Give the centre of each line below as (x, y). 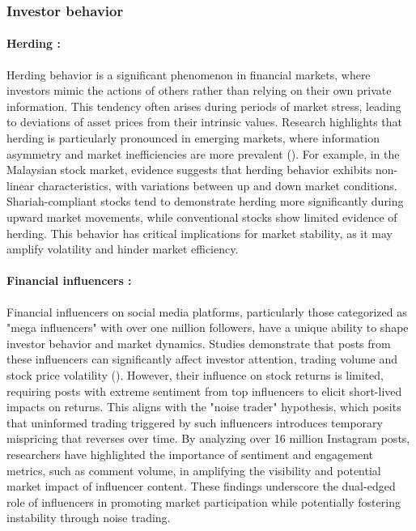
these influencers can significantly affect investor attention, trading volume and (202, 359)
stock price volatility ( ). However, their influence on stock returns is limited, (195, 374)
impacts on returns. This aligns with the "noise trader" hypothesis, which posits (204, 407)
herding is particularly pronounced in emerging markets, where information (193, 138)
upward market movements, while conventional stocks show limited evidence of (202, 217)
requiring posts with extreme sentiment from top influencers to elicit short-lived (204, 391)
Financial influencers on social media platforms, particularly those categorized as (207, 311)
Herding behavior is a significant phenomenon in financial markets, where (189, 74)
